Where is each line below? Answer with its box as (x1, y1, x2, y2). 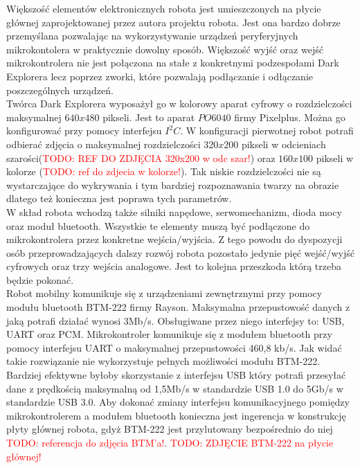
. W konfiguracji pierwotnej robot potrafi (180, 123, 354, 138)
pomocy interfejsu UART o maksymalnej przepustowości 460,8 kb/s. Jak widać (6, 340, 342, 354)
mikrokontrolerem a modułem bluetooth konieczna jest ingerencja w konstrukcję (6, 408, 346, 422)
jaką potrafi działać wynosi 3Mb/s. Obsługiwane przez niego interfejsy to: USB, (6, 313, 345, 327)
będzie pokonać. (6, 272, 74, 287)
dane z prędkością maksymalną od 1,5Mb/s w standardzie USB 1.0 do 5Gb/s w (6, 381, 343, 395)
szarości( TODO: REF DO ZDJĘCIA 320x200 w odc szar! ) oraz (6, 150, 276, 165)
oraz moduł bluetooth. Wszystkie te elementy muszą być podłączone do (6, 218, 310, 233)
